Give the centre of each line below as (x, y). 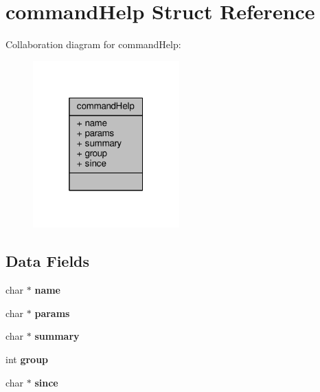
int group (27, 359)
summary (57, 336)
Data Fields (48, 261)
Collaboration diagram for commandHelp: (93, 44)
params (52, 313)
